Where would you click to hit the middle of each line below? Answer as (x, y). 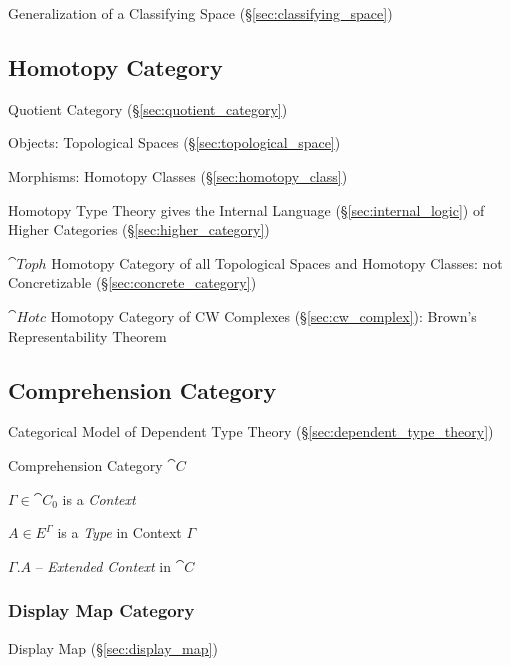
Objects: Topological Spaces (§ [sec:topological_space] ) (174, 142)
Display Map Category (101, 610)
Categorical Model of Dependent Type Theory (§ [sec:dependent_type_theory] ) (251, 431)
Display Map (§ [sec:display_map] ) (113, 647)
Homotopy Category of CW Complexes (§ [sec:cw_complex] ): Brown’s (263, 315)
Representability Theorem (87, 335)
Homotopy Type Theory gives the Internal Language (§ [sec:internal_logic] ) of (246, 209)
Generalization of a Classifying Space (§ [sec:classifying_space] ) (200, 13)
